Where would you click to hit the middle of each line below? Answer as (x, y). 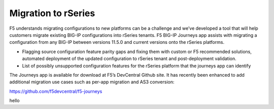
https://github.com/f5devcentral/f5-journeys (56, 91)
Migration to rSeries (52, 13)
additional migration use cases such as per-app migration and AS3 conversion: (92, 82)
